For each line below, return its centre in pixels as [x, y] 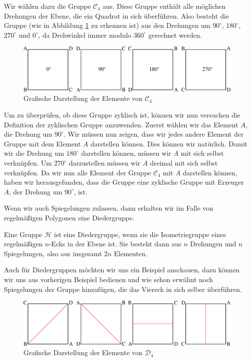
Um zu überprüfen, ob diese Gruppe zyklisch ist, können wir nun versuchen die [122, 115]
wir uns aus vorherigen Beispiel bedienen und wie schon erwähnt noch [109, 279]
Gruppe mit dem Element [42, 143]
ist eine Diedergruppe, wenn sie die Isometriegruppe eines [140, 234]
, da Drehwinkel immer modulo [85, 35]
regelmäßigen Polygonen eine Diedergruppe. [69, 217]
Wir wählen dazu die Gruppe [47, 6]
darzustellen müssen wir [105, 163]
